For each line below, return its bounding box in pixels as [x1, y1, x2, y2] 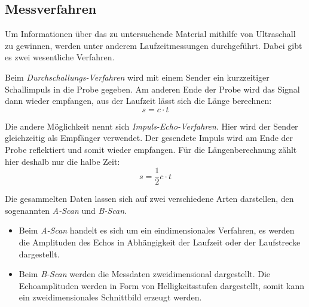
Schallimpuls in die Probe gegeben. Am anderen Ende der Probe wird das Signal [5, 82, 300, 95]
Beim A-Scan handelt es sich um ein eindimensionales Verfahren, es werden [19, 224, 295, 237]
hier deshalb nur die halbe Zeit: [5, 155, 120, 167]
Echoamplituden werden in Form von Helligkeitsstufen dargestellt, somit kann [19, 279, 305, 291]
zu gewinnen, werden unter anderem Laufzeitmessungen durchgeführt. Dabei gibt [5, 39, 302, 51]
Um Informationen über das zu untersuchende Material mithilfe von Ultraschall [5, 27, 296, 40]
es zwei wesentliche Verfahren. [5, 51, 115, 63]
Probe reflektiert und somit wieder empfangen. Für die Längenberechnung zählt [5, 143, 297, 155]
